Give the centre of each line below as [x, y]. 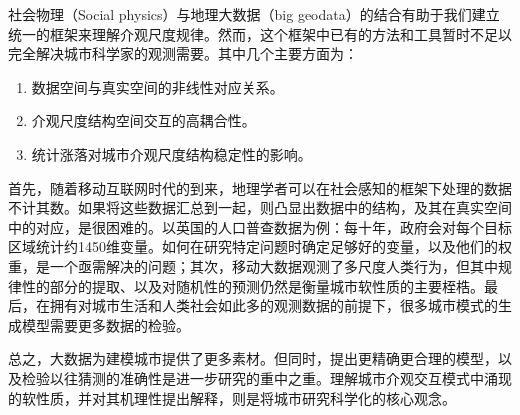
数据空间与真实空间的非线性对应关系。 [157, 86]
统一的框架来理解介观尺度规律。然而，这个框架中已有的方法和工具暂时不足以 [260, 33]
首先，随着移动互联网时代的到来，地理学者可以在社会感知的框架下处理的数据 [260, 187]
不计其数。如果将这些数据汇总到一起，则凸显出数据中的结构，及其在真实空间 [260, 207]
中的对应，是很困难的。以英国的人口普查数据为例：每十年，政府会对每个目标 [260, 226]
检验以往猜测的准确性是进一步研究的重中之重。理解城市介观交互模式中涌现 [266, 377]
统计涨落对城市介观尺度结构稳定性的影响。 [171, 153]
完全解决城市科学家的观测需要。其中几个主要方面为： [183, 53]
